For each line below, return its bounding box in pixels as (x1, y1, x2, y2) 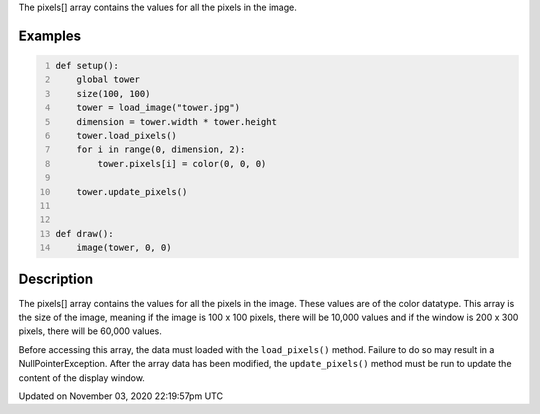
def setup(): (55, 60, 120, 71)
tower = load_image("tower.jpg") (76, 102, 240, 114)
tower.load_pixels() (76, 130, 177, 141)
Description (18, 271, 94, 288)
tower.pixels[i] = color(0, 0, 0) (97, 158, 267, 169)
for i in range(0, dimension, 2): (76, 144, 246, 155)
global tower (76, 74, 140, 85)
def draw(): (55, 228, 114, 239)
